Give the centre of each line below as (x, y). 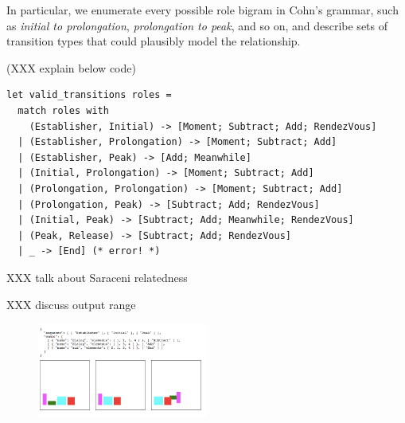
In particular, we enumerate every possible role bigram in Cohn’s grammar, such (202, 10)
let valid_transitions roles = (89, 95)
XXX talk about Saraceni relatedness (97, 277)
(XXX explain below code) (71, 67)
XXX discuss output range (71, 304)
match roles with (63, 110)
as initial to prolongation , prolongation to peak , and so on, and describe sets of (197, 25)
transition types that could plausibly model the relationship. (154, 41)
